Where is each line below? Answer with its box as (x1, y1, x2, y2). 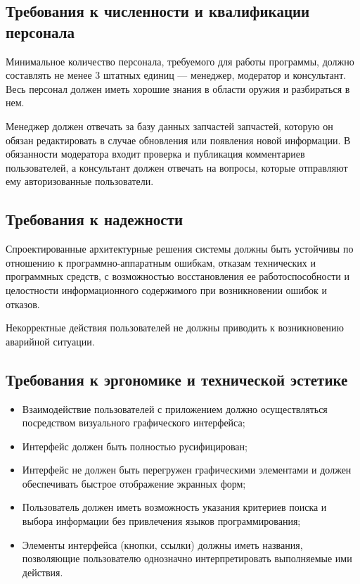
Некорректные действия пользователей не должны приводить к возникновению (6, 320, 344, 335)
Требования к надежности (6, 208, 184, 230)
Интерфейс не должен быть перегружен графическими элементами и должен (22, 462, 352, 477)
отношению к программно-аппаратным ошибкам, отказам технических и (6, 255, 316, 269)
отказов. (6, 296, 40, 311)
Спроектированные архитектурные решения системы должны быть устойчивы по (6, 241, 354, 256)
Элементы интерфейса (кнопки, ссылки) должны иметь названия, (22, 537, 303, 552)
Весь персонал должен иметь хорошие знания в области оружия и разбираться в (6, 81, 350, 96)
